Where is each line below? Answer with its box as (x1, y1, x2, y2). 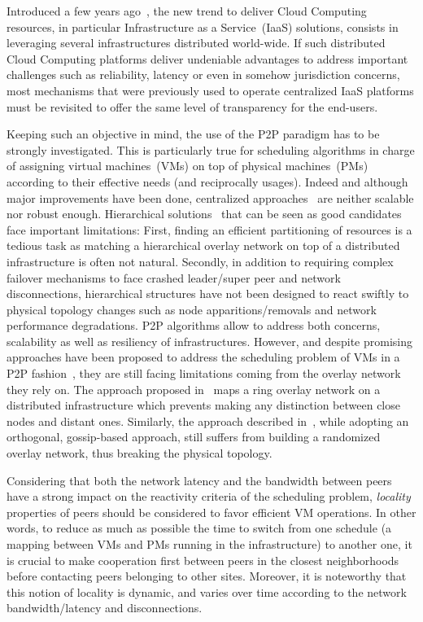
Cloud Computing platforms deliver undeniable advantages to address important (7, 50, 408, 67)
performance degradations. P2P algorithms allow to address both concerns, (7, 317, 381, 334)
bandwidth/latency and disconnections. (7, 599, 203, 616)
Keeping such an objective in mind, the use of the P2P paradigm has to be (7, 125, 380, 142)
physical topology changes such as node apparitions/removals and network (7, 300, 377, 318)
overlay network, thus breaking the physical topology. (7, 445, 273, 462)
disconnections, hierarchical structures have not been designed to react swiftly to (7, 285, 409, 302)
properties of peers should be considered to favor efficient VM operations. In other (7, 503, 416, 520)
